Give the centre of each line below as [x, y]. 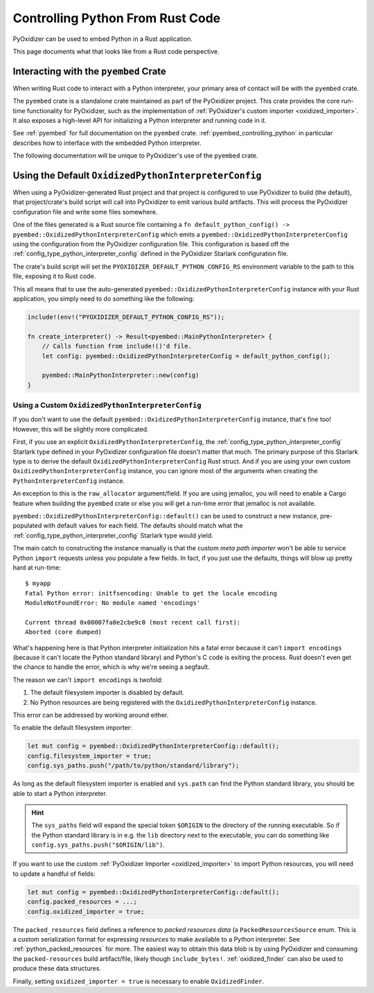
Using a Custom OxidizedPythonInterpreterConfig [107, 405]
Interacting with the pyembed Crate [89, 71]
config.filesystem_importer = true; [90, 756]
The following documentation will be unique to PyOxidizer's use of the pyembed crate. [136, 155]
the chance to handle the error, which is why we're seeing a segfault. [112, 667]
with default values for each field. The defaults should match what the [143, 526]
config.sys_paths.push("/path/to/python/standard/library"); [133, 766]
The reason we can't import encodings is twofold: [88, 679]
